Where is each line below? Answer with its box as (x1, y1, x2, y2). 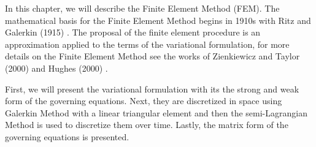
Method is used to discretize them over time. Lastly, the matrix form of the (5, 118, 288, 131)
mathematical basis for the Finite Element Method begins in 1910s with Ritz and (5, 13, 311, 26)
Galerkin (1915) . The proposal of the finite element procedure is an (5, 26, 261, 39)
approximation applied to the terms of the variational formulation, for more (5, 37, 290, 50)
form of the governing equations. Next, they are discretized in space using (5, 94, 282, 107)
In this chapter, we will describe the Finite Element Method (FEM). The (5, 2, 280, 14)
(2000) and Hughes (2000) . (5, 61, 108, 74)
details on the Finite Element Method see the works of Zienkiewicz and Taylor (5, 50, 300, 62)
